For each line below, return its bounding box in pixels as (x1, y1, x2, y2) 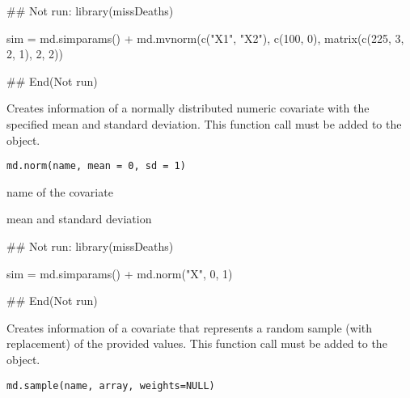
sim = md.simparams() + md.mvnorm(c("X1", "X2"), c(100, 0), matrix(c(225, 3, (6, 29, 404, 46)
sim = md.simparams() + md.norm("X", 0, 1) (6, 265, 233, 282)
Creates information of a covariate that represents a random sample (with (6, 319, 373, 336)
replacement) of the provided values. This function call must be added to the (6, 335, 387, 352)
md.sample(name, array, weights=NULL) (6, 379, 215, 392)
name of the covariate (6, 183, 113, 200)
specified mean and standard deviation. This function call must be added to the (6, 115, 402, 132)
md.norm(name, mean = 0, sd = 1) (6, 160, 186, 172)
